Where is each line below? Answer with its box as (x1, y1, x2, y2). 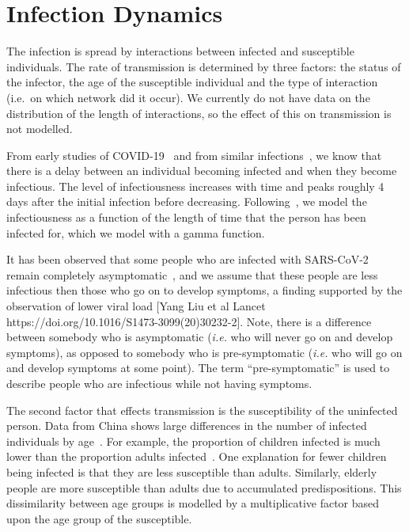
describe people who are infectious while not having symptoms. (6, 375, 312, 391)
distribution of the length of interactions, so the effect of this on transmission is (6, 104, 392, 121)
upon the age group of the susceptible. (6, 510, 192, 526)
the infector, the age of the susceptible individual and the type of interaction (6, 74, 378, 90)
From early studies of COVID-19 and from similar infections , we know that (6, 146, 382, 163)
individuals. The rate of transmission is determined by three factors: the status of (6, 58, 401, 74)
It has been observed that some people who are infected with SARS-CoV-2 (6, 251, 369, 268)
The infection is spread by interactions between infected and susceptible (6, 43, 354, 59)
